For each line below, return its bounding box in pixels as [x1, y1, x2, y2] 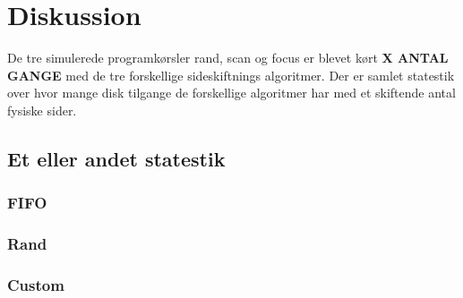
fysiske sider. [7, 100, 77, 119]
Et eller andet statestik [7, 144, 226, 172]
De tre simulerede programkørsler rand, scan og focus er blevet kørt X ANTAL [7, 48, 449, 67]
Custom [7, 273, 64, 295]
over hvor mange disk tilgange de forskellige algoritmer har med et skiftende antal [7, 83, 456, 102]
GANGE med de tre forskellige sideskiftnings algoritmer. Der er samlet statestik [7, 65, 455, 84]
